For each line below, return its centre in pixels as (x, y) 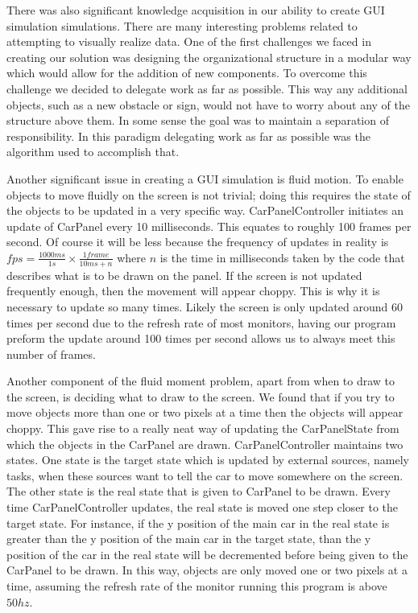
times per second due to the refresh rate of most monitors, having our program (201, 322)
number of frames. (51, 354)
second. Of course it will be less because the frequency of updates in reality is (198, 242)
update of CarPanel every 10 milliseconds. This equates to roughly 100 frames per (209, 226)
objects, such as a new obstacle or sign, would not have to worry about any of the (208, 104)
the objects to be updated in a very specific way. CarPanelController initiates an (205, 210)
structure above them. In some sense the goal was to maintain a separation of (198, 120)
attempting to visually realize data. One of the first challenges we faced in (189, 41)
